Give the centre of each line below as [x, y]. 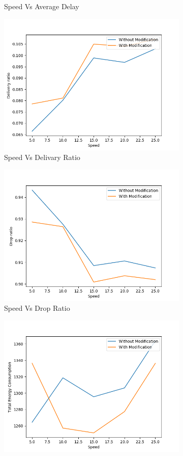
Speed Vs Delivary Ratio [42, 157]
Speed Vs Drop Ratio [37, 308]
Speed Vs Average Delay [42, 6]
